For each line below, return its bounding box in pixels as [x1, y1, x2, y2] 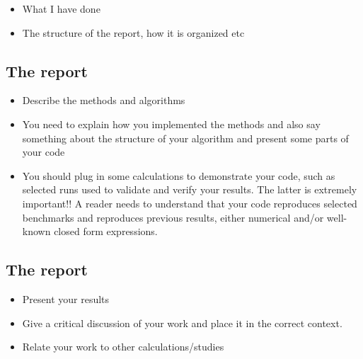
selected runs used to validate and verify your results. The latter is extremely [22, 182, 357, 197]
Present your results [22, 291, 110, 306]
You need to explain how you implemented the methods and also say [22, 116, 321, 131]
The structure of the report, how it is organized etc [22, 25, 245, 40]
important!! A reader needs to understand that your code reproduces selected [22, 195, 357, 210]
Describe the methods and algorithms [22, 93, 185, 108]
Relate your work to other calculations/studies [22, 339, 224, 354]
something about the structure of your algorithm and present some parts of [22, 130, 349, 145]
